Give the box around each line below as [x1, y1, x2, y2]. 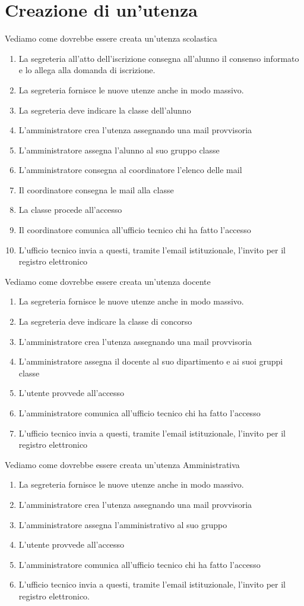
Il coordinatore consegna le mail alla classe [18, 183, 174, 196]
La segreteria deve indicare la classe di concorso [18, 315, 192, 328]
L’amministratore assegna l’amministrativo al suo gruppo [18, 518, 227, 530]
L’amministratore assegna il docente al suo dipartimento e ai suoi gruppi [18, 355, 283, 368]
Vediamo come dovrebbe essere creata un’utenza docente [5, 275, 211, 287]
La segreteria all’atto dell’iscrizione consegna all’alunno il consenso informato [18, 52, 299, 64]
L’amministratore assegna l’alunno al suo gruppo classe [18, 143, 220, 156]
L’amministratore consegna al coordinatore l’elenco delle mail [18, 164, 242, 176]
